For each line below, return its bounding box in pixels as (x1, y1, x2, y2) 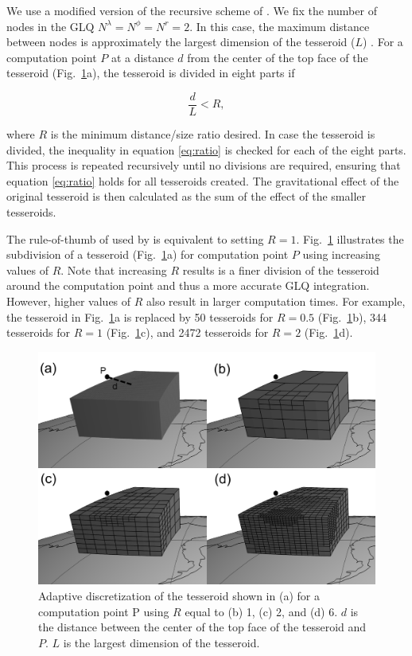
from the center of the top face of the (187, 49, 368, 65)
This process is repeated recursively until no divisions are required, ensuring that (6, 157, 401, 174)
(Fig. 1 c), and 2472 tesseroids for (106, 324, 269, 341)
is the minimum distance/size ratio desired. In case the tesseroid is (50, 126, 375, 143)
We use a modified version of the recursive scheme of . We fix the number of (6, 2, 377, 18)
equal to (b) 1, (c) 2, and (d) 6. (185, 603, 338, 619)
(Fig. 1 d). (304, 324, 353, 341)
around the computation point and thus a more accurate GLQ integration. (6, 277, 370, 294)
